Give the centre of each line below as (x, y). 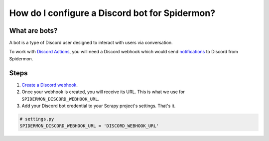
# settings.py (37, 119)
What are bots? (33, 31)
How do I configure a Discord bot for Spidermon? (112, 13)
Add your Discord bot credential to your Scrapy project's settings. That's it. (99, 106)
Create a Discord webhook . (50, 85)
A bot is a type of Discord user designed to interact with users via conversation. (91, 43)
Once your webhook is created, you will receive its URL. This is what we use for (103, 92)
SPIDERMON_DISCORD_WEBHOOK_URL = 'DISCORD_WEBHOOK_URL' (89, 126)
